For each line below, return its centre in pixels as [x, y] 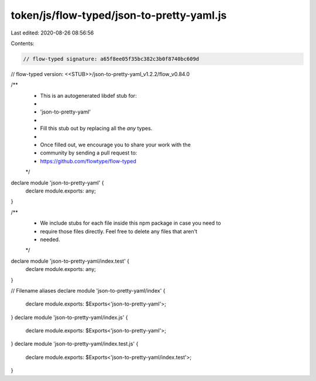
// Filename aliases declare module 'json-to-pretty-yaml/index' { [88, 290]
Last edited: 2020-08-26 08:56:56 [52, 33]
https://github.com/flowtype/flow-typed [88, 161]
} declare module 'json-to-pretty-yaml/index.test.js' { [75, 344]
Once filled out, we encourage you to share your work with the [116, 145]
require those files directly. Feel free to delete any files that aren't [119, 231]
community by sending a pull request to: [89, 153]
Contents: [23, 43]
